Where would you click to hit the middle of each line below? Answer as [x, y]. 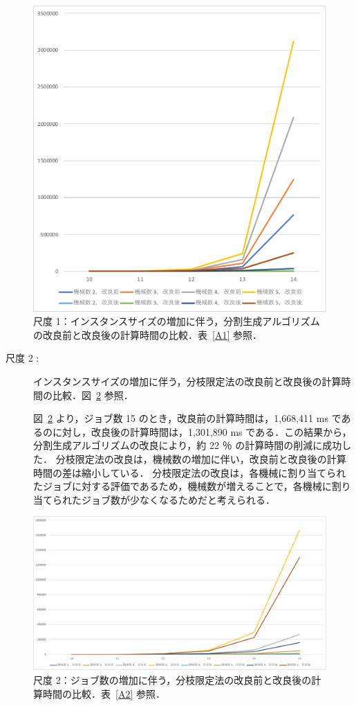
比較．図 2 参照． [93, 395]
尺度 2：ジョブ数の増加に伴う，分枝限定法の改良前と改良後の [172, 679]
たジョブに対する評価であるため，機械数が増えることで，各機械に [182, 486]
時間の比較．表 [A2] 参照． [104, 693]
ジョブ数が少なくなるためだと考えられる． [178, 499]
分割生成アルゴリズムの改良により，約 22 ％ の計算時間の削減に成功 [188, 445]
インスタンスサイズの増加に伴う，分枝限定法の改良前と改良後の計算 [187, 381]
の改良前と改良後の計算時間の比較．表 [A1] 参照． [148, 334]
